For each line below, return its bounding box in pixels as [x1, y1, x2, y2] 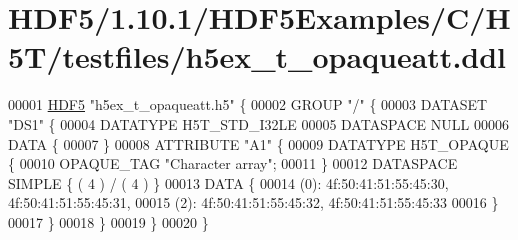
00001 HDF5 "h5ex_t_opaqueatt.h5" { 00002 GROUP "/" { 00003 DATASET [8, 94, 488, 115]
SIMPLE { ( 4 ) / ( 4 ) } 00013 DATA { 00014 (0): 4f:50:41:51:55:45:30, [8, 172, 449, 193]
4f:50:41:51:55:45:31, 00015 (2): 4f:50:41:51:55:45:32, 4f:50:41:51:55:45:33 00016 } [8, 192, 499, 213]
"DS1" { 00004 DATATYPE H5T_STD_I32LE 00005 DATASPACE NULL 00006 [8, 113, 509, 134]
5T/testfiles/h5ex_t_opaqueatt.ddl [8, 36, 507, 77]
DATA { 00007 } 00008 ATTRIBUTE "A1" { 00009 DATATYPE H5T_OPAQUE [8, 133, 509, 154]
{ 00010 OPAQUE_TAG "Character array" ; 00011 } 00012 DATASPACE [8, 153, 458, 174]
